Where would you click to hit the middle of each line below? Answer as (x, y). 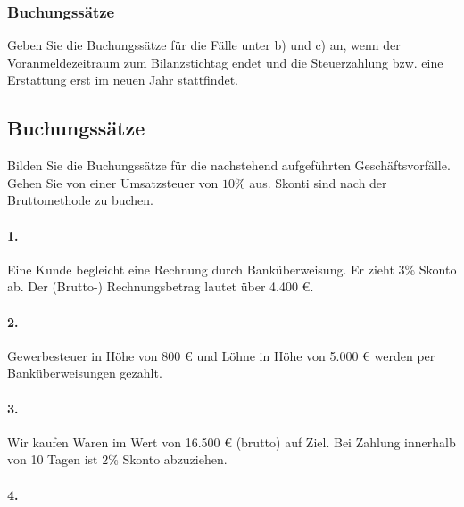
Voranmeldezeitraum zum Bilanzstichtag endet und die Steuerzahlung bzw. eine (225, 62)
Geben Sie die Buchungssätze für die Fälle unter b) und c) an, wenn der (204, 45)
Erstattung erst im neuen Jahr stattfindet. (123, 80)
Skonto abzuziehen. (175, 459)
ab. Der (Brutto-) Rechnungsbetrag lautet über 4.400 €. (161, 286)
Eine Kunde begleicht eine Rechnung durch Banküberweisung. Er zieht (201, 269)
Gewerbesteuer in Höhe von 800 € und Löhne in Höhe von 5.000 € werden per (221, 355)
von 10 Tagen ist (53, 459)
